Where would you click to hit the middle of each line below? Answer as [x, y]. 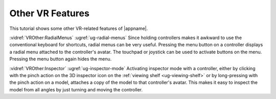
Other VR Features [49, 13]
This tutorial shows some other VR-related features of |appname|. [79, 28]
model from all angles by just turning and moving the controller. [76, 89]
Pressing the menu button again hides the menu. [61, 59]
